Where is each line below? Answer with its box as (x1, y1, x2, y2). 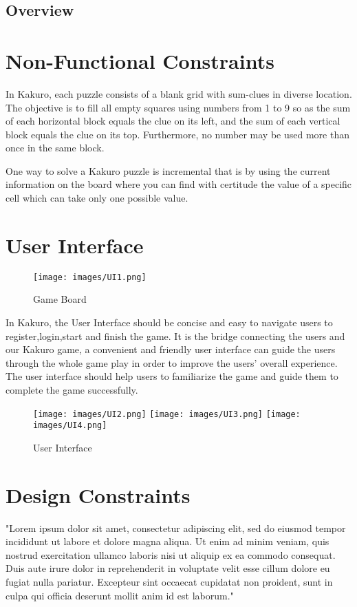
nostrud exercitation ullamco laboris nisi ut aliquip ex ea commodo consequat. (6, 547, 336, 562)
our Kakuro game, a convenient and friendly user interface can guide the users (6, 342, 336, 356)
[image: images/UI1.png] (33, 272, 147, 282)
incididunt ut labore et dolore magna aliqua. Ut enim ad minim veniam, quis (6, 534, 329, 549)
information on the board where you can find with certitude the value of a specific (6, 177, 352, 191)
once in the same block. (6, 140, 105, 155)
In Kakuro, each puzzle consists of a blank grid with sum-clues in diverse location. (6, 86, 352, 100)
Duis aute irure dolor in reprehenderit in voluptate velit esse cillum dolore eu (6, 561, 330, 575)
